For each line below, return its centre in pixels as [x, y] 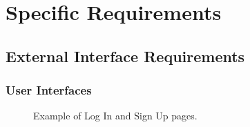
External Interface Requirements [125, 56]
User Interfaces [49, 90]
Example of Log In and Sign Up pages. [115, 116]
